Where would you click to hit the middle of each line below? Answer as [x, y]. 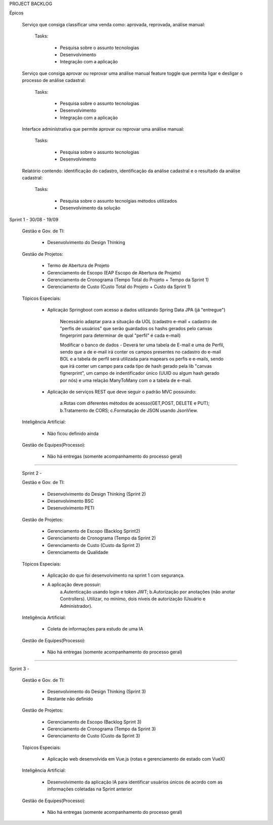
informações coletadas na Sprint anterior [90, 789]
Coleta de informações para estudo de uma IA [95, 629]
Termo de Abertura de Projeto [78, 265]
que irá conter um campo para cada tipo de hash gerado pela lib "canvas [136, 366]
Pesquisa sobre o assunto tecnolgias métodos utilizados [119, 201]
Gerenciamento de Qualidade [78, 553]
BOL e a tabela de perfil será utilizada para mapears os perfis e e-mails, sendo [142, 359]
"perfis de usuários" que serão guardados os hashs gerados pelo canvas [136, 328]
